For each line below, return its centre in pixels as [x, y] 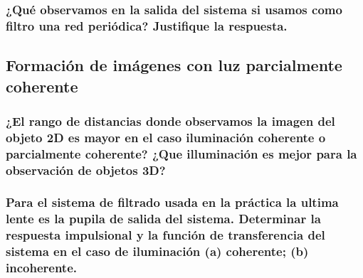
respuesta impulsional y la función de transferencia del [165, 235]
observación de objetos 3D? [86, 170]
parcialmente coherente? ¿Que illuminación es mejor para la [181, 153]
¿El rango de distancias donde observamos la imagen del [170, 121]
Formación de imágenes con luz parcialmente [174, 65]
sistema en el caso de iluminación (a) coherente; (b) [157, 251]
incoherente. [41, 268]
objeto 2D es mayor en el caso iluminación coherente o [166, 137]
